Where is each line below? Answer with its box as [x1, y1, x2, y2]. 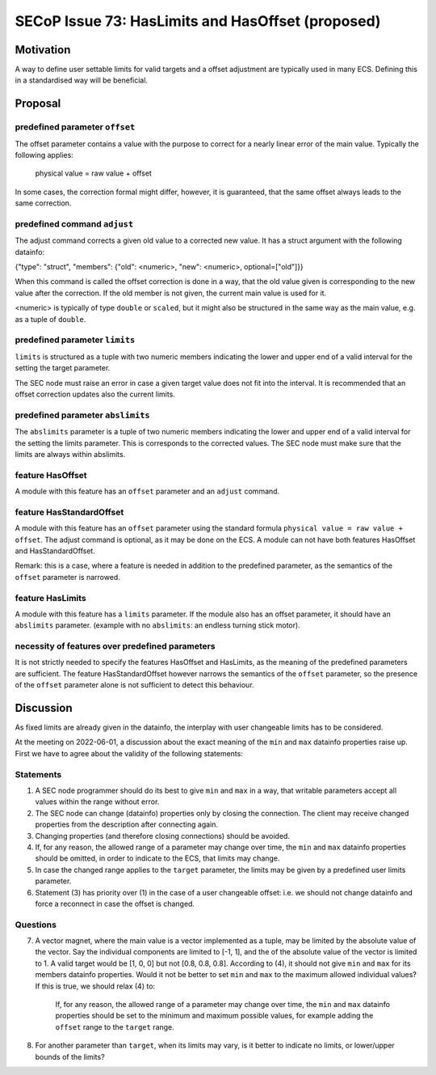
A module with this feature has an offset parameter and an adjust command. [15, 486, 280, 497]
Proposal [15, 97, 61, 111]
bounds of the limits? [35, 1052, 105, 1061]
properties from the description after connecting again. [35, 819, 218, 829]
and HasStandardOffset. [15, 546, 96, 556]
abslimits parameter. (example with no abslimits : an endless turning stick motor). [15, 620, 300, 630]
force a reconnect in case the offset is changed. [35, 899, 195, 908]
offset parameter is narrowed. [15, 572, 120, 582]
